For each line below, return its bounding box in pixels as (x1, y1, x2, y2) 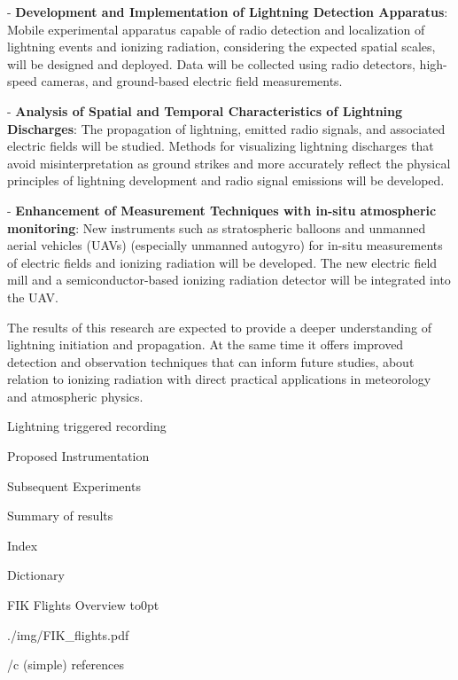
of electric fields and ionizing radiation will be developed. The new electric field (7, 253, 438, 271)
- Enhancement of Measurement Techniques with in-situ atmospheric (7, 200, 437, 219)
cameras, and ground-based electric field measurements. (41, 72, 343, 90)
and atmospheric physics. (7, 387, 144, 405)
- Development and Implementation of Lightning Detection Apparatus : (7, 3, 448, 20)
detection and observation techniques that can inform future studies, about (7, 352, 415, 371)
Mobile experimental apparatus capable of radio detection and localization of (7, 20, 425, 38)
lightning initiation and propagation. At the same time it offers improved (7, 335, 404, 354)
